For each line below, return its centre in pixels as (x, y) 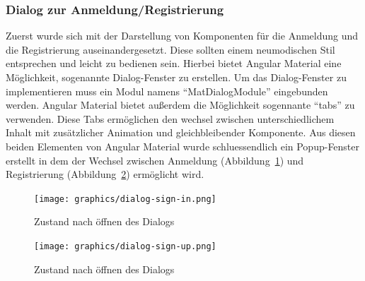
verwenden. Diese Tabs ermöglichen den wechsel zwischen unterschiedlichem (170, 118)
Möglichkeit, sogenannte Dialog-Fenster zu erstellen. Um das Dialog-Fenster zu (176, 77)
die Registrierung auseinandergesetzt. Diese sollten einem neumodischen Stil (170, 49)
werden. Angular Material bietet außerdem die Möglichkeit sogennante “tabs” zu (180, 105)
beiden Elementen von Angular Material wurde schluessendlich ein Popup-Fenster (183, 146)
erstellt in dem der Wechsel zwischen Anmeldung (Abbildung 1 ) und (155, 160)
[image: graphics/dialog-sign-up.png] (125, 246)
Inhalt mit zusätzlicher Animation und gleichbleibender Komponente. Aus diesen (181, 132)
